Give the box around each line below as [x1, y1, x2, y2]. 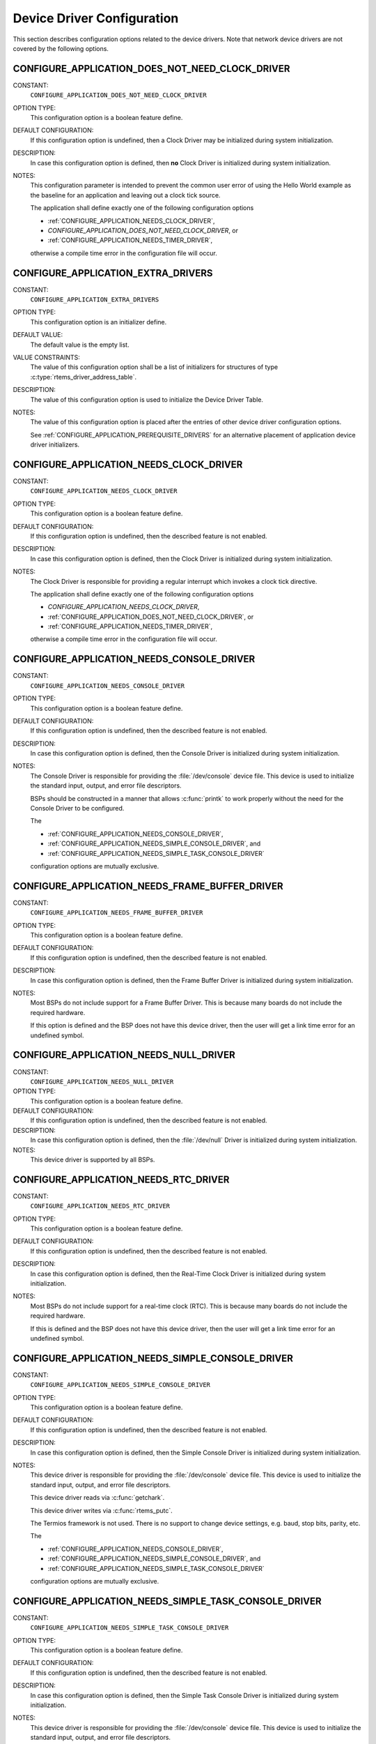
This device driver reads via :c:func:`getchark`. [30, 1494, 165, 1502]
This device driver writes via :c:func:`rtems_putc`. [30, 1506, 173, 1514]
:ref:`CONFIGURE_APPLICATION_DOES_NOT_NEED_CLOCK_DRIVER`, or [47, 612, 254, 621]
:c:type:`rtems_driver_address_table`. [30, 373, 137, 381]
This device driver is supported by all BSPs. [30, 1155, 155, 1164]
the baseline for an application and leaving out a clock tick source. [30, 190, 221, 199]
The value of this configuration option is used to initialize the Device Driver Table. [30, 395, 264, 404]
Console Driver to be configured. [30, 804, 125, 813]
